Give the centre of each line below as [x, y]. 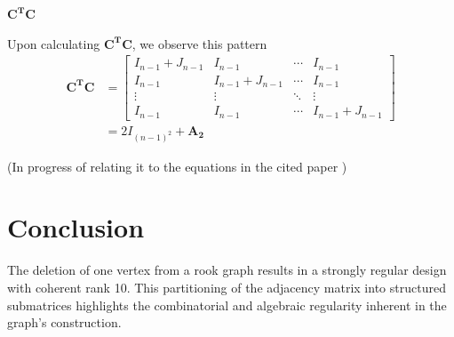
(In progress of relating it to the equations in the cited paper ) [177, 166]
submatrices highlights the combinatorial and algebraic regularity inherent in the [227, 305]
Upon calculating [54, 43]
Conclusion [76, 227]
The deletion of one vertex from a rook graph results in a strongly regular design [227, 270]
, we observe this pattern [199, 43]
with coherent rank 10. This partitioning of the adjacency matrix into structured [227, 287]
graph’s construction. [64, 322]
